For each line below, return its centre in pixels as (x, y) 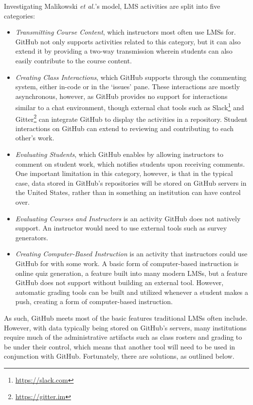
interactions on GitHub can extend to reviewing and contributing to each (125, 128)
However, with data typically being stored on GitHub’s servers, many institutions (125, 327)
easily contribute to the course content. (73, 60)
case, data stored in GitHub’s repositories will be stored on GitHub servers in (131, 183)
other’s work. (35, 138)
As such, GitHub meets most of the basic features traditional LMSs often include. (126, 318)
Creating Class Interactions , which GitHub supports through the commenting (131, 77)
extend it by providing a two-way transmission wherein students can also (124, 51)
